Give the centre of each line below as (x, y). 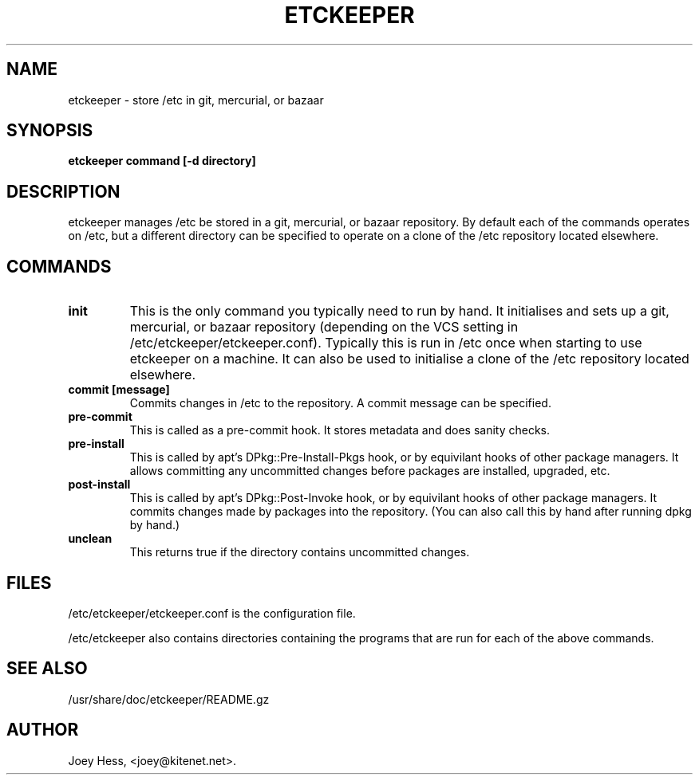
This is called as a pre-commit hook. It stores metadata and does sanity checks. (340, 430)
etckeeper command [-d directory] (162, 161)
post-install (99, 485)
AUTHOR (43, 730)
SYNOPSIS (50, 131)
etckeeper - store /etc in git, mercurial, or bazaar (196, 100)
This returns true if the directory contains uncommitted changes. (300, 552)
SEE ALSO (47, 669)
